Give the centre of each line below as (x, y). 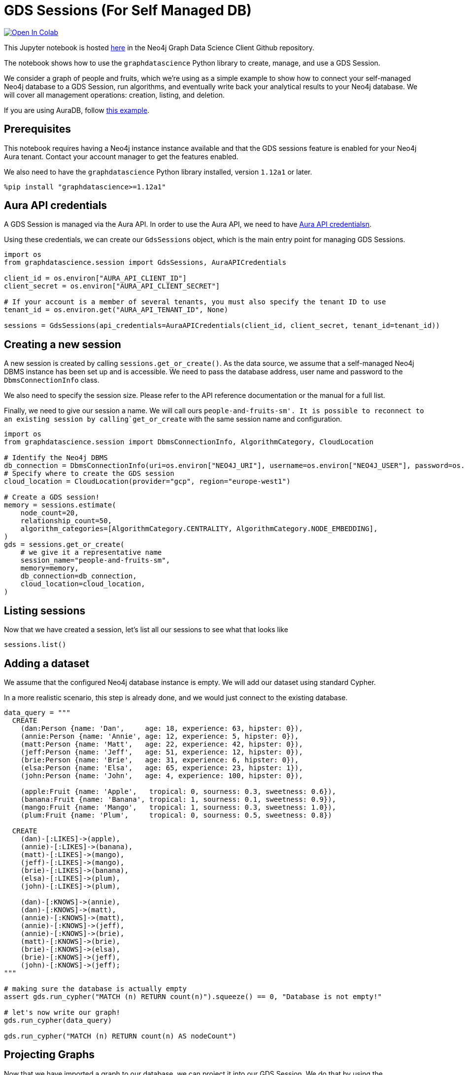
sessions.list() (35, 645)
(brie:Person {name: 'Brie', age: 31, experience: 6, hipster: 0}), (160, 760)
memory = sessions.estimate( (60, 505)
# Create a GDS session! (52, 497)
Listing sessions (45, 610)
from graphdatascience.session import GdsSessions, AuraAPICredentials (145, 263)
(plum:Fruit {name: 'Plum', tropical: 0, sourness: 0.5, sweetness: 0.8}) (176, 815)
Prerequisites (37, 129)
